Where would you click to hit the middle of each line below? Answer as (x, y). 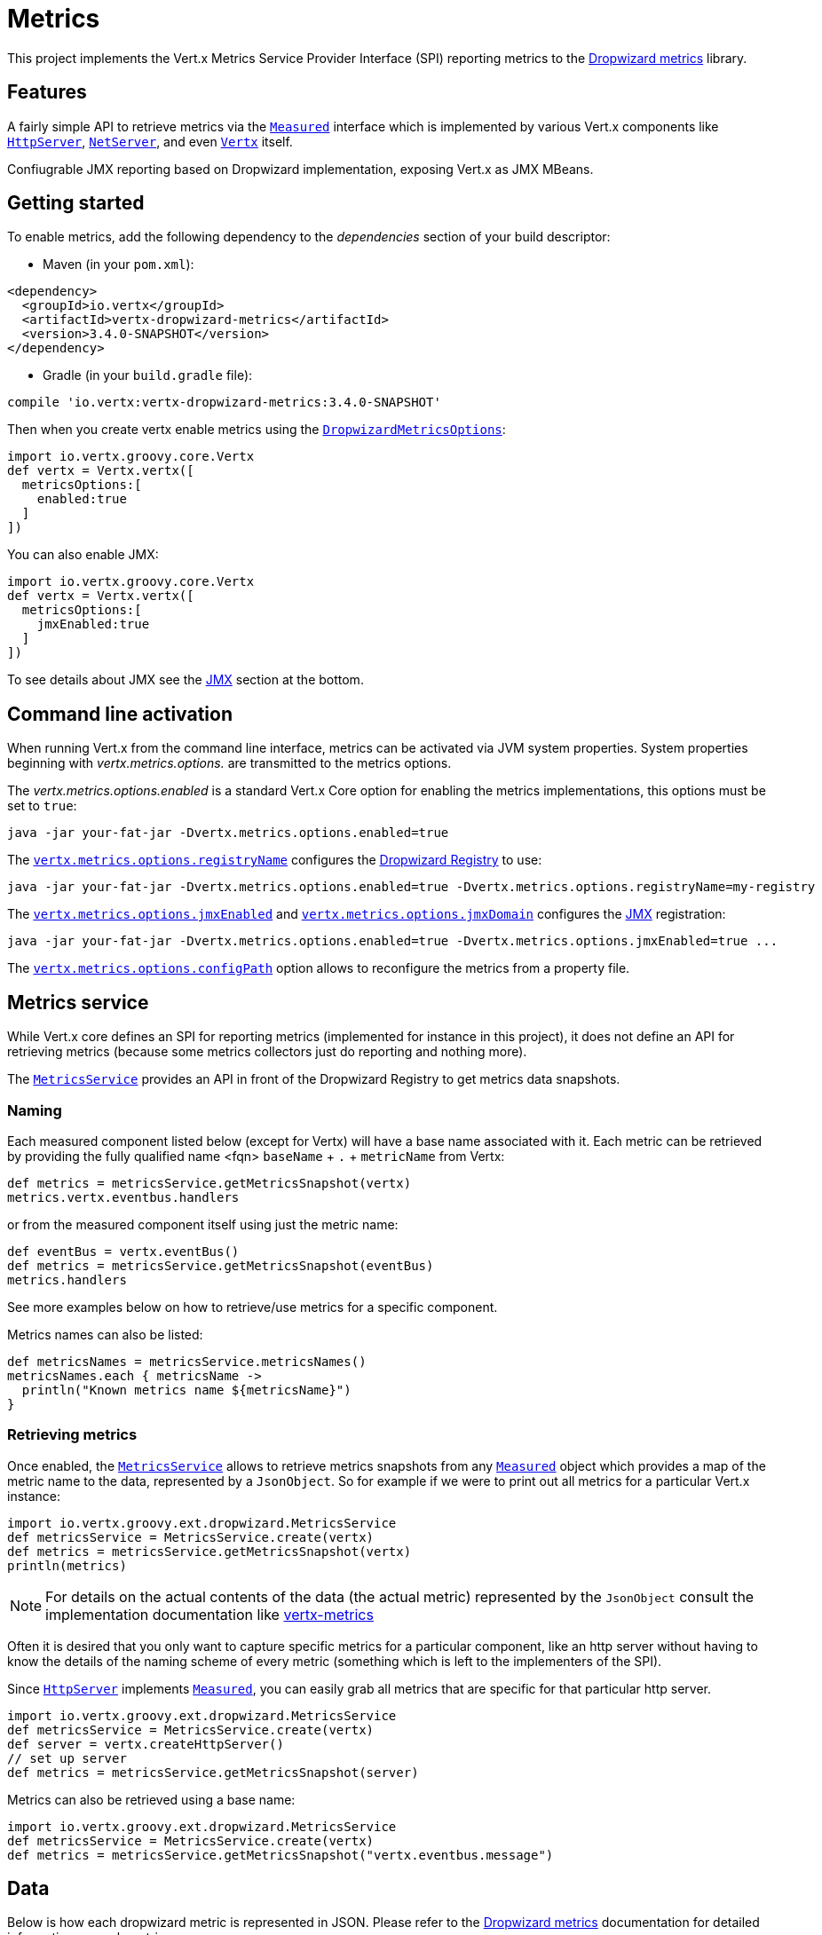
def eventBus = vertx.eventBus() (123, 1251)
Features (47, 92)
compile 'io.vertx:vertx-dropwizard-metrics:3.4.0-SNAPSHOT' (224, 403)
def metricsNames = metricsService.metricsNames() (187, 1361)
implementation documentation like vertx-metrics (209, 1614)
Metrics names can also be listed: (105, 1334)
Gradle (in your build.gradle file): (148, 375)
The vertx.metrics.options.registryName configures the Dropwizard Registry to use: (275, 860)
